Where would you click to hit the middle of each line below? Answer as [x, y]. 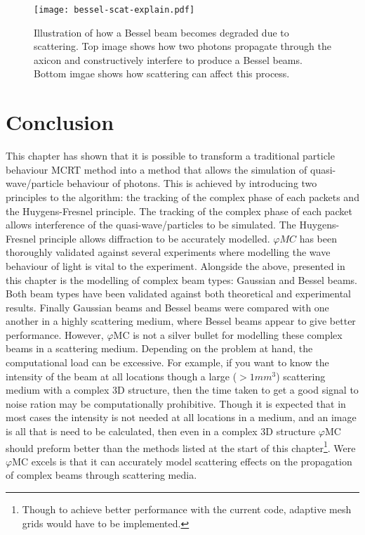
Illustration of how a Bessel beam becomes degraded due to [161, 32]
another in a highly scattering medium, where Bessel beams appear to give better [181, 321]
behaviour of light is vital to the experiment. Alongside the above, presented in [175, 265]
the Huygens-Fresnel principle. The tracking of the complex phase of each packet [179, 211]
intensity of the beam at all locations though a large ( [121, 376]
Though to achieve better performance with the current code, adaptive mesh [187, 509]
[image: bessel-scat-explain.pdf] [114, 10]
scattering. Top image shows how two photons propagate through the [182, 46]
